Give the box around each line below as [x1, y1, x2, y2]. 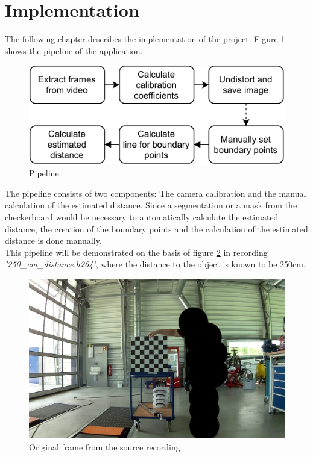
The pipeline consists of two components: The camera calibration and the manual [5, 187, 306, 199]
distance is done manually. [5, 234, 102, 247]
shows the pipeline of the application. [5, 44, 143, 57]
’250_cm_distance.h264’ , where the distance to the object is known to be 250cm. [5, 258, 306, 270]
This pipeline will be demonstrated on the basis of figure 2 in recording [5, 246, 268, 258]
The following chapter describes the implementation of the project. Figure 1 [5, 33, 285, 45]
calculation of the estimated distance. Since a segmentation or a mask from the [5, 199, 297, 211]
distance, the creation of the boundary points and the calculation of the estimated [5, 222, 308, 235]
